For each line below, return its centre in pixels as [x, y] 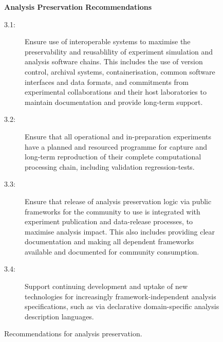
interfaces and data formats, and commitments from [107, 82]
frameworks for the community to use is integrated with [113, 211]
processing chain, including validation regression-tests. [110, 166]
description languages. [59, 316]
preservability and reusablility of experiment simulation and [119, 51]
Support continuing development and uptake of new [106, 286]
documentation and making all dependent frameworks [109, 241]
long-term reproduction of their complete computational [113, 157]
